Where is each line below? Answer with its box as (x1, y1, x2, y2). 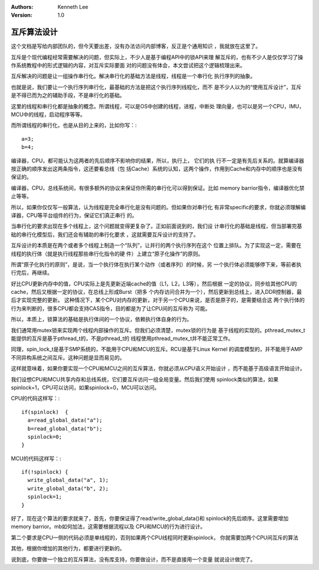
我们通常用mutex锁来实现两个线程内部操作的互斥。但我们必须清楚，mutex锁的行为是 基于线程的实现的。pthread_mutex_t (11, 326, 305, 333)
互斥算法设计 (11, 27, 58, 37)
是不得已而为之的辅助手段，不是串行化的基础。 (11, 92, 125, 99)
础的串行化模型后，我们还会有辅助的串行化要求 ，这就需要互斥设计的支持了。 (11, 231, 199, 238)
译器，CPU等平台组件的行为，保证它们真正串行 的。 (11, 212, 138, 219)
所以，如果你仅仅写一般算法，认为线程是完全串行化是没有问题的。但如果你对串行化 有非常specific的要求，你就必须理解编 (11, 203, 307, 210)
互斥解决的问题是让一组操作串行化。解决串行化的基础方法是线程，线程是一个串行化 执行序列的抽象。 (11, 73, 256, 80)
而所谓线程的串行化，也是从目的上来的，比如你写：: (11, 122, 137, 129)
